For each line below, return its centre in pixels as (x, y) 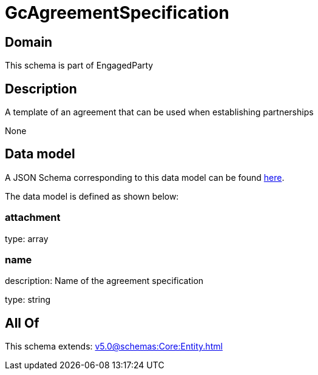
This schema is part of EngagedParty (79, 66)
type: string (28, 300)
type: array (27, 238)
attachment (33, 218)
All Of (22, 323)
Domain (29, 42)
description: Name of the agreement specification (104, 281)
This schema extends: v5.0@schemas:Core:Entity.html (114, 346)
